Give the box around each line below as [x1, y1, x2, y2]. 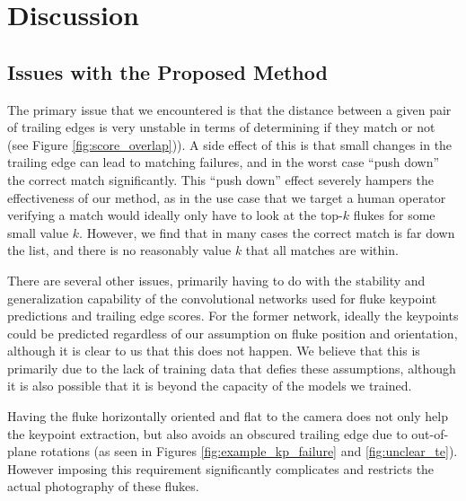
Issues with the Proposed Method [7, 57, 328, 85]
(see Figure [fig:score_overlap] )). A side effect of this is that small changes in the [7, 135, 453, 154]
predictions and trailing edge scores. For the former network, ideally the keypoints [7, 306, 459, 325]
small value [7, 223, 69, 242]
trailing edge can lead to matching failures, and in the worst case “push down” [7, 153, 440, 171]
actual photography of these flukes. [7, 477, 199, 496]
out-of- [411, 424, 449, 443]
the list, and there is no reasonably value [7, 241, 232, 259]
